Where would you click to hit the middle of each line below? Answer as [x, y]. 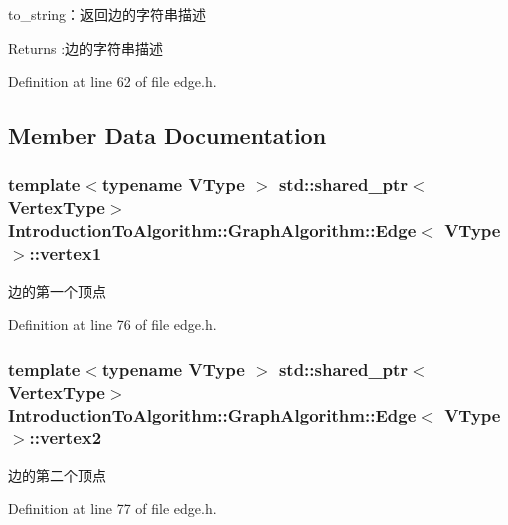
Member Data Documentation [167, 135]
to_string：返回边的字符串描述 [107, 14]
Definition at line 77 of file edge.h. [112, 508]
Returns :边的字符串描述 [86, 47]
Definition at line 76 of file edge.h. [112, 324]
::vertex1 [65, 253]
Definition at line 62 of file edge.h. [112, 81]
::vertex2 [65, 437]
